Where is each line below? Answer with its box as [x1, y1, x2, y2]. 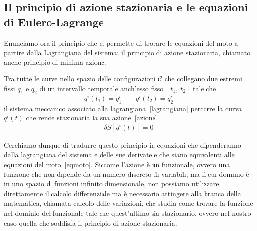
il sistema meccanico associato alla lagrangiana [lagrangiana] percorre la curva [4, 103, 242, 113]
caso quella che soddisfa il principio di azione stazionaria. [4, 217, 177, 228]
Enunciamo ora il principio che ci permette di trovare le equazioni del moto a [4, 37, 238, 48]
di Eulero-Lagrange [4, 14, 104, 29]
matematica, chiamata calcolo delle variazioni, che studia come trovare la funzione [4, 198, 253, 208]
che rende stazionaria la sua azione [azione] [26, 113, 157, 123]
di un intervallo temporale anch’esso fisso [39, 83, 164, 93]
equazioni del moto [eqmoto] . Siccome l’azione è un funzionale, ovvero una [4, 159, 230, 170]
